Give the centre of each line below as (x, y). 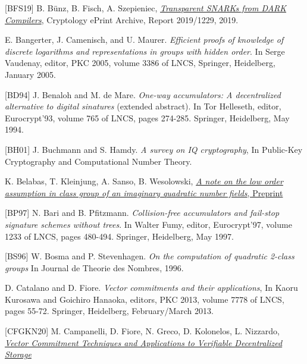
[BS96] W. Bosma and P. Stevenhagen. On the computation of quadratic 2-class (150, 256)
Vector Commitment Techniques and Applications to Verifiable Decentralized (144, 342)
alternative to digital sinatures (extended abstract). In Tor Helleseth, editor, (143, 106)
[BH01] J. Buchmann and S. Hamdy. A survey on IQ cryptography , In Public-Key (154, 149)
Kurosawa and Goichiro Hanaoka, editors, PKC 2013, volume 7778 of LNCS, (145, 299)
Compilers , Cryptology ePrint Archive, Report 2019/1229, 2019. (122, 19)
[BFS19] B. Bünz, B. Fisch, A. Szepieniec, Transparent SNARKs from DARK (146, 8)
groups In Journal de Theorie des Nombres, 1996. (94, 267)
